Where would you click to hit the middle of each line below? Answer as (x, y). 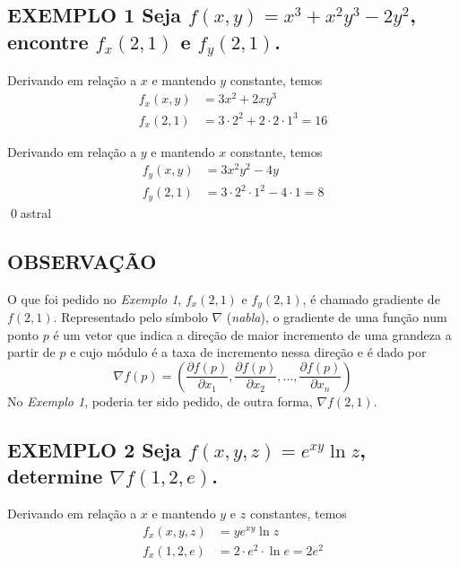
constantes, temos (298, 513)
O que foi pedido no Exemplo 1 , (95, 298)
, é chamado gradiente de (371, 298)
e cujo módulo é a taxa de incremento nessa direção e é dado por (248, 352)
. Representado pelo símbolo (130, 317)
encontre (48, 41)
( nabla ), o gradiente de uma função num (337, 317)
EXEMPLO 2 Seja (94, 449)
